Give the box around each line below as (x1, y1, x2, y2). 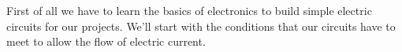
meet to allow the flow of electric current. (6, 33, 206, 50)
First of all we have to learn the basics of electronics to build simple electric (6, 2, 372, 18)
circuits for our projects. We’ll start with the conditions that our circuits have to (6, 17, 396, 34)
